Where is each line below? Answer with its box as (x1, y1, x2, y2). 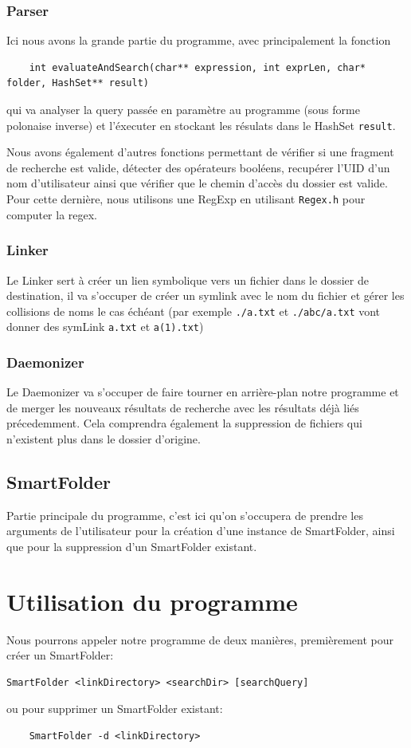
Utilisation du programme (6, 585, 298, 617)
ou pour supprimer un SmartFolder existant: (6, 700, 223, 717)
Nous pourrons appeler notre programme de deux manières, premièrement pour (6, 631, 393, 648)
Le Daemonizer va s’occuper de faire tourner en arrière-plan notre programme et (6, 384, 399, 400)
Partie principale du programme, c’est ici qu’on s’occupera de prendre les (6, 506, 363, 523)
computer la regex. (6, 206, 98, 222)
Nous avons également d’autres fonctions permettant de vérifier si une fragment (6, 144, 394, 160)
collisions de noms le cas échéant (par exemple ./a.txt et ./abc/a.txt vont (6, 302, 381, 319)
